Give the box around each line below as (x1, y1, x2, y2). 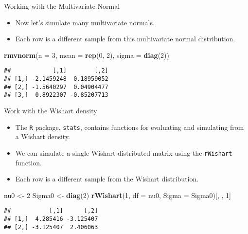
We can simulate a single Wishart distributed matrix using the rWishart (15, 147, 232, 158)
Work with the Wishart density (4, 106, 97, 115)
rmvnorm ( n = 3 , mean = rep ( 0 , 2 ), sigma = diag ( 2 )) (4, 50, 170, 60)
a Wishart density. (15, 131, 71, 142)
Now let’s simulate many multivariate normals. (15, 17, 155, 27)
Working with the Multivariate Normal (4, 1, 120, 11)
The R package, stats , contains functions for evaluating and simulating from (15, 122, 244, 132)
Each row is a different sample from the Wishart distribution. (15, 174, 199, 184)
